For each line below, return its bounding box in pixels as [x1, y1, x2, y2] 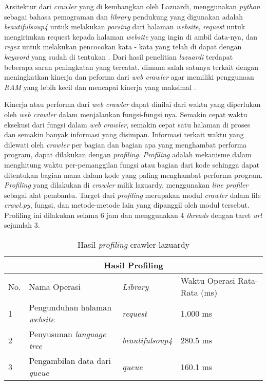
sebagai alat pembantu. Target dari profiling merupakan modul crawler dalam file [4, 189, 261, 200]
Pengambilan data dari [29, 355, 111, 367]
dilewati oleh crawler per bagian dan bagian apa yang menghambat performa [4, 139, 247, 150]
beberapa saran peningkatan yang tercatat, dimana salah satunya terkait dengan [4, 61, 259, 72]
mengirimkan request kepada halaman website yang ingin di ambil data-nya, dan [4, 31, 258, 42]
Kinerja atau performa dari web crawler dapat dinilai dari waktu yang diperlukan [4, 99, 261, 109]
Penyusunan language [29, 328, 106, 340]
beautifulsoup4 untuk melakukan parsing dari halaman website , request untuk [4, 21, 245, 32]
